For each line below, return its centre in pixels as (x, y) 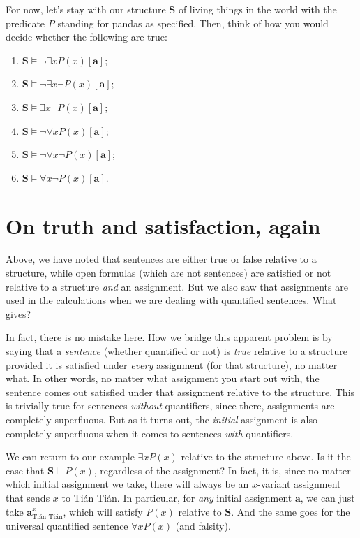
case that (25, 470)
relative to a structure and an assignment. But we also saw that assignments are (177, 286)
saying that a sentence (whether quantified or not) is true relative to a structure (177, 351)
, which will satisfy (103, 511)
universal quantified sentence (67, 525)
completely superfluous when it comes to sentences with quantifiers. (150, 433)
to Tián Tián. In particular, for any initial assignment (177, 497)
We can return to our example (70, 457)
